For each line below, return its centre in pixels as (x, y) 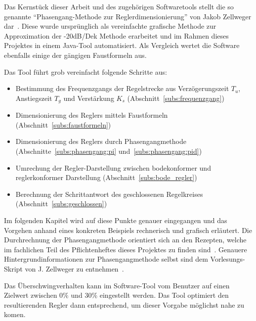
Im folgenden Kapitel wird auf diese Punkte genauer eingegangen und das (116, 220)
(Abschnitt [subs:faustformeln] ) (63, 124)
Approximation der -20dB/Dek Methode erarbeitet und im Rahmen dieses (116, 35)
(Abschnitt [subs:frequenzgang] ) (176, 98)
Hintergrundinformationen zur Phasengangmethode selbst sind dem (106, 259)
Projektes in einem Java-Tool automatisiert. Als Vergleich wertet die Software (122, 45)
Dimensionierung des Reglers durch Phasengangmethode (101, 141)
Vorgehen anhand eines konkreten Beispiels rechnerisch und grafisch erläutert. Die (128, 230)
